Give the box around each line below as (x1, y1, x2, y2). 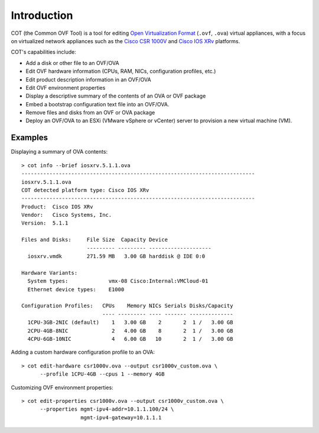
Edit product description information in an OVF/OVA (25, 76, 151, 83)
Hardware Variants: (21, 269, 78, 276)
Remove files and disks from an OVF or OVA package (25, 109, 155, 116)
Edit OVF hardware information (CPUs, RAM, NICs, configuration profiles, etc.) (25, 68, 216, 75)
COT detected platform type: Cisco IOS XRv (21, 187, 149, 193)
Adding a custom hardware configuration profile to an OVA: (11, 349, 155, 356)
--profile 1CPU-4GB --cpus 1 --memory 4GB (40, 371, 165, 377)
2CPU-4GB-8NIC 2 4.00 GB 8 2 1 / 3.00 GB (27, 327, 233, 334)
